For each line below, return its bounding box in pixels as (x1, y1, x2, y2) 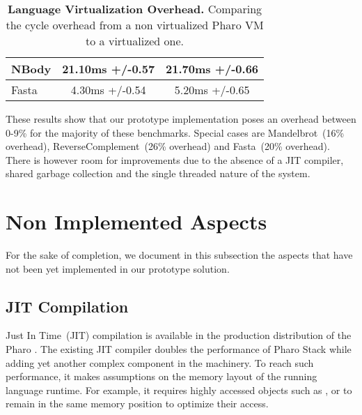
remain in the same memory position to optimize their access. (6, 396, 269, 411)
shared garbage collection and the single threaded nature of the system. (6, 166, 310, 181)
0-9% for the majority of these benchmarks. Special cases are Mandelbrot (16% (6, 125, 345, 139)
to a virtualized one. (86, 33, 184, 49)
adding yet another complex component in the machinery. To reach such (6, 355, 314, 370)
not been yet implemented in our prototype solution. (6, 261, 230, 276)
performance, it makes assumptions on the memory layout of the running (6, 369, 317, 384)
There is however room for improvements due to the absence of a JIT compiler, (6, 152, 344, 167)
